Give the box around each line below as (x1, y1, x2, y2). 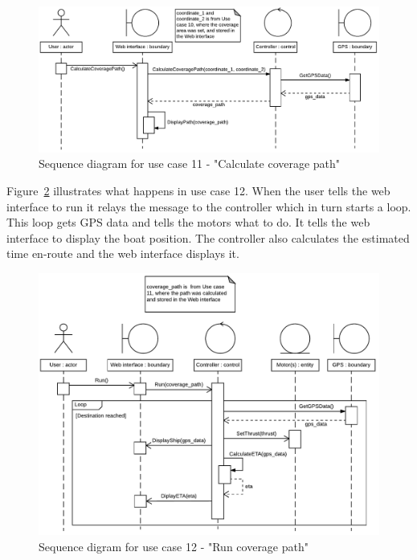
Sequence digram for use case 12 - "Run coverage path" (39, 538, 309, 554)
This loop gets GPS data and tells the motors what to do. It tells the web (6, 214, 370, 231)
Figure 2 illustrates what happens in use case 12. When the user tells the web (6, 182, 390, 198)
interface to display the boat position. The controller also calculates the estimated (6, 229, 410, 246)
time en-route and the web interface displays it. (6, 245, 239, 262)
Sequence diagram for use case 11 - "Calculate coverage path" (39, 155, 341, 172)
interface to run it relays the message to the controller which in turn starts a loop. (6, 198, 411, 215)
